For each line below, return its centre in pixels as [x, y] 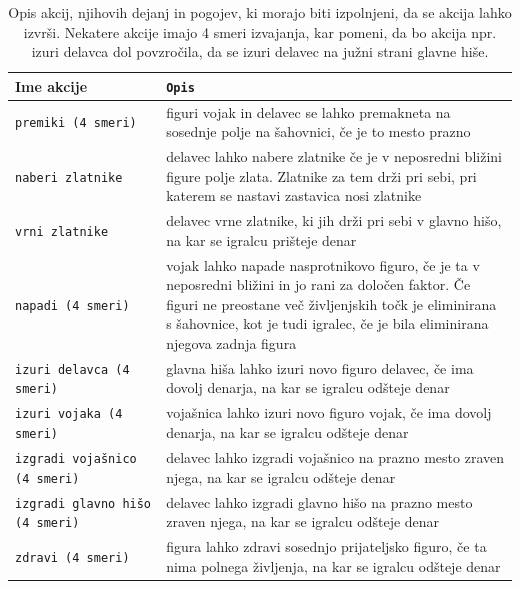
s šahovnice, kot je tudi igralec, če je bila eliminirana [327, 323]
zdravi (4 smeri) [72, 557]
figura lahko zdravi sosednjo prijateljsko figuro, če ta [326, 546]
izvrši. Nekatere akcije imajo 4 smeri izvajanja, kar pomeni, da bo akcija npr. [260, 31]
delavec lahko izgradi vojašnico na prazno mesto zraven [335, 457]
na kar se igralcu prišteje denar [261, 239]
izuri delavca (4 [72, 369]
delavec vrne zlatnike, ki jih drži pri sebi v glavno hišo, [334, 220]
